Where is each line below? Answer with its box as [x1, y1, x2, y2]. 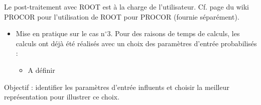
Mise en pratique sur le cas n [16, 28, 105, 39]
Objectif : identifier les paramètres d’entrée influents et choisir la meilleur [4, 81, 229, 92]
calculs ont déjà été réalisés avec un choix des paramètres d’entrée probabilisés [16, 38, 257, 48]
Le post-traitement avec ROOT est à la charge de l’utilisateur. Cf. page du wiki [4, 2, 249, 12]
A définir [28, 64, 55, 75]
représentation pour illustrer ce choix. [4, 91, 119, 102]
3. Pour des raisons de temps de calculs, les [107, 28, 240, 39]
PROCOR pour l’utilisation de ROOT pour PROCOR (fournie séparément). [4, 11, 239, 22]
